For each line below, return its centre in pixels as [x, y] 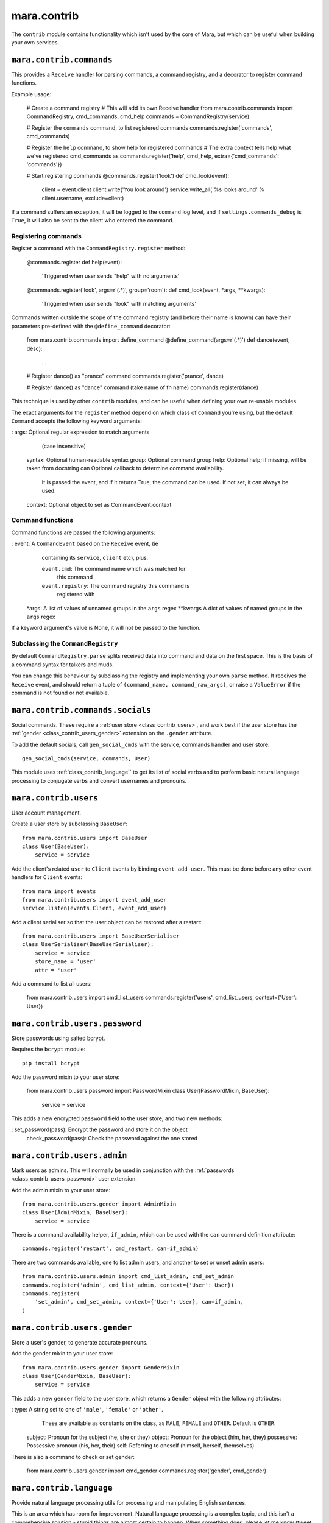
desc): [34, 348]
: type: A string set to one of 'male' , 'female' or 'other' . [87, 1410]
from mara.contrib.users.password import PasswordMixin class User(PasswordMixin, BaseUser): [148, 1091]
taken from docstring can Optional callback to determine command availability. [125, 468]
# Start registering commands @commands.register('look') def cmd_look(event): [128, 175]
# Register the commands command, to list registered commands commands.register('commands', [149, 127]
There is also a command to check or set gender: [73, 1457]
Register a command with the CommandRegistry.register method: [98, 248]
